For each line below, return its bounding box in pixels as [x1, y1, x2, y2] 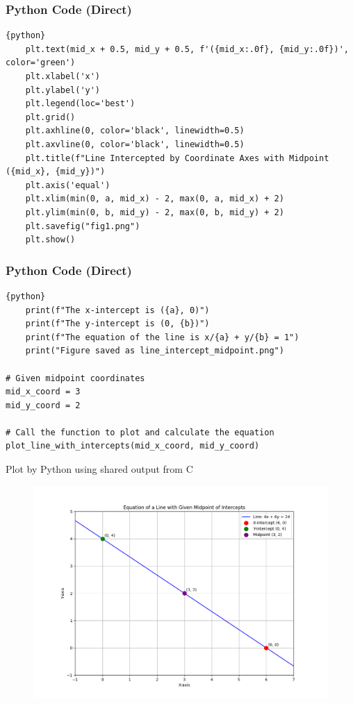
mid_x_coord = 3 [6, 387, 81, 397]
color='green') [6, 58, 76, 68]
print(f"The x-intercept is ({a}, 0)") [25, 305, 210, 315]
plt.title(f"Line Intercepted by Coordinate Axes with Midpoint [25, 153, 329, 163]
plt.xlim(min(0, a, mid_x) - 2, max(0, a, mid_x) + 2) [25, 194, 284, 204]
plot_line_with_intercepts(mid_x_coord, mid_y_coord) [6, 441, 260, 451]
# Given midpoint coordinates [6, 373, 145, 383]
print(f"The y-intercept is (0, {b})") [25, 319, 210, 329]
